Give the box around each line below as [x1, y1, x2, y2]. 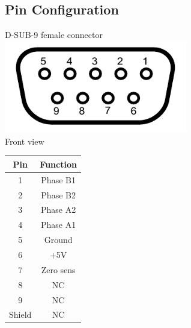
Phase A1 [41, 218, 76, 231]
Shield [9, 308, 32, 321]
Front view [5, 134, 44, 147]
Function [40, 157, 77, 170]
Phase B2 [41, 188, 76, 201]
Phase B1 [41, 173, 76, 186]
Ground [44, 233, 73, 246]
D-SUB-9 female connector [5, 28, 103, 41]
